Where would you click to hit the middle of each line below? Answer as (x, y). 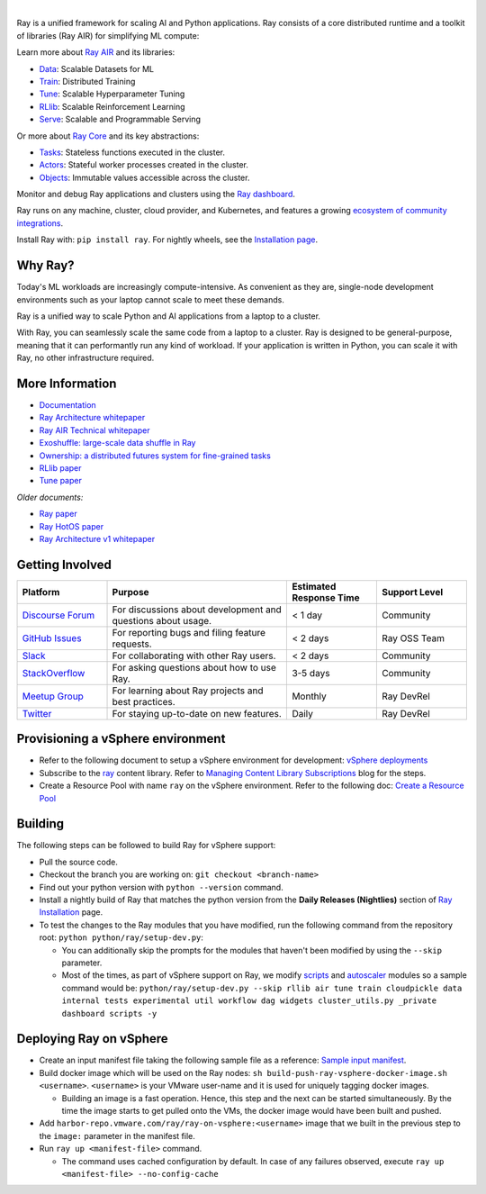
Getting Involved (64, 564)
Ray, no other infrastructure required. (85, 358)
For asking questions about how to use (194, 667)
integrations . (40, 223)
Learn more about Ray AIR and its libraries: (96, 52)
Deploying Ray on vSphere (92, 1039)
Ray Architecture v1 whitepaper (97, 538)
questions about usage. (162, 620)
